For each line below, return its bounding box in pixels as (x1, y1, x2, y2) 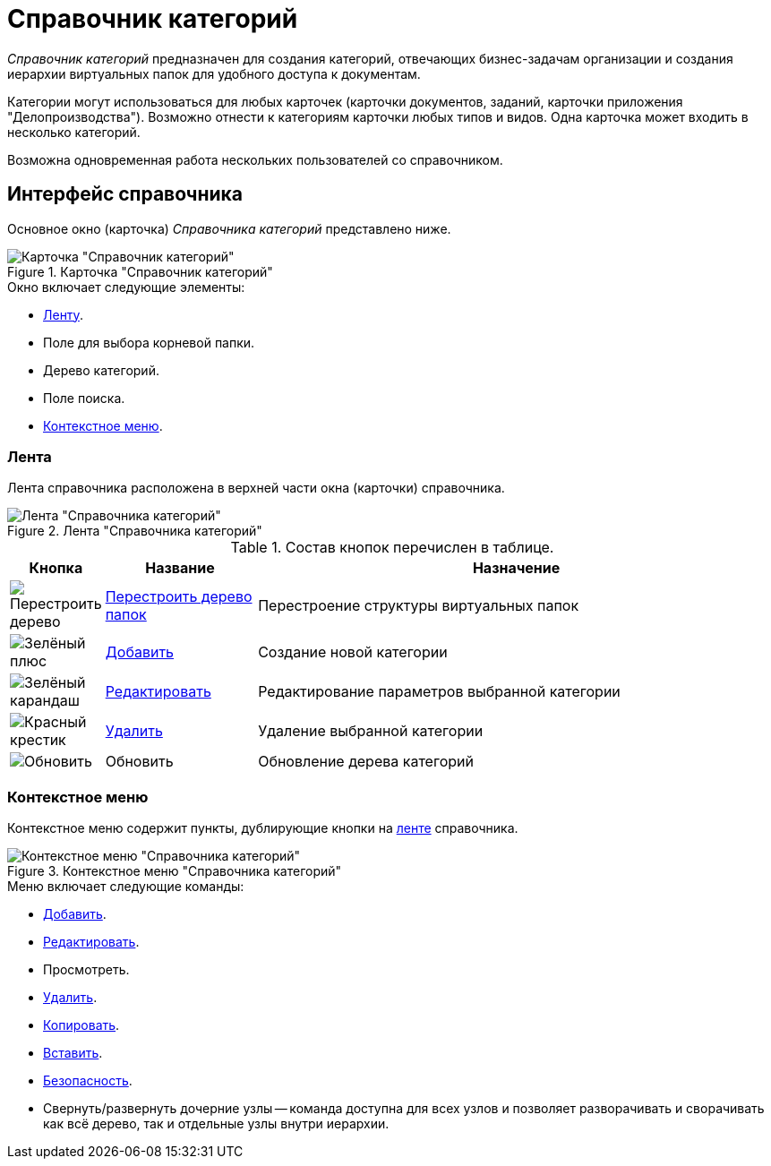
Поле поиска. (43, 390, 125, 406)
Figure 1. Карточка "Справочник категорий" (7, 263, 273, 279)
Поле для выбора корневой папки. (43, 334, 255, 350)
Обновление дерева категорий (258, 752, 474, 771)
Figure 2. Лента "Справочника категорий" (7, 523, 262, 539)
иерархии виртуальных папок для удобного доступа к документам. (7, 65, 421, 81)
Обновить (105, 752, 174, 771)
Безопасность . (43, 1073, 133, 1089)
